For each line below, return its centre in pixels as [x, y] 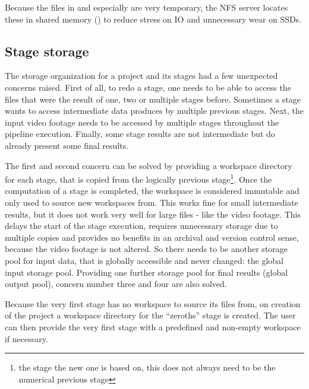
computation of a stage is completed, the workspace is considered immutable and [152, 191]
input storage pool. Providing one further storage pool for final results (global [146, 272]
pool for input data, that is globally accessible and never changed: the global [144, 260]
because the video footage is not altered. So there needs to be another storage [146, 249]
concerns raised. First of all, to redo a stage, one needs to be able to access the [148, 87]
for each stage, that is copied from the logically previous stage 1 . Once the [138, 178]
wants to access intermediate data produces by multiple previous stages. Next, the [154, 111]
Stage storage [47, 51]
